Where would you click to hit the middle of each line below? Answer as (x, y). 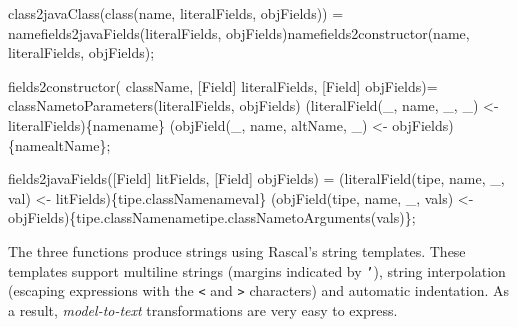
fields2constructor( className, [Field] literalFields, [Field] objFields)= (223, 85)
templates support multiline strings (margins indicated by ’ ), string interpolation (257, 270)
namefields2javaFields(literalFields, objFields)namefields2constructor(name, (239, 32)
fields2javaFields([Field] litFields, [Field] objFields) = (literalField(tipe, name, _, (256, 178)
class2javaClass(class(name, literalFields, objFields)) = (176, 13)
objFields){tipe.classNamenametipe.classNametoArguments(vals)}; (212, 217)
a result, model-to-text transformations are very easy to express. (203, 309)
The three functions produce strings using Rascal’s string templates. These (237, 250)
